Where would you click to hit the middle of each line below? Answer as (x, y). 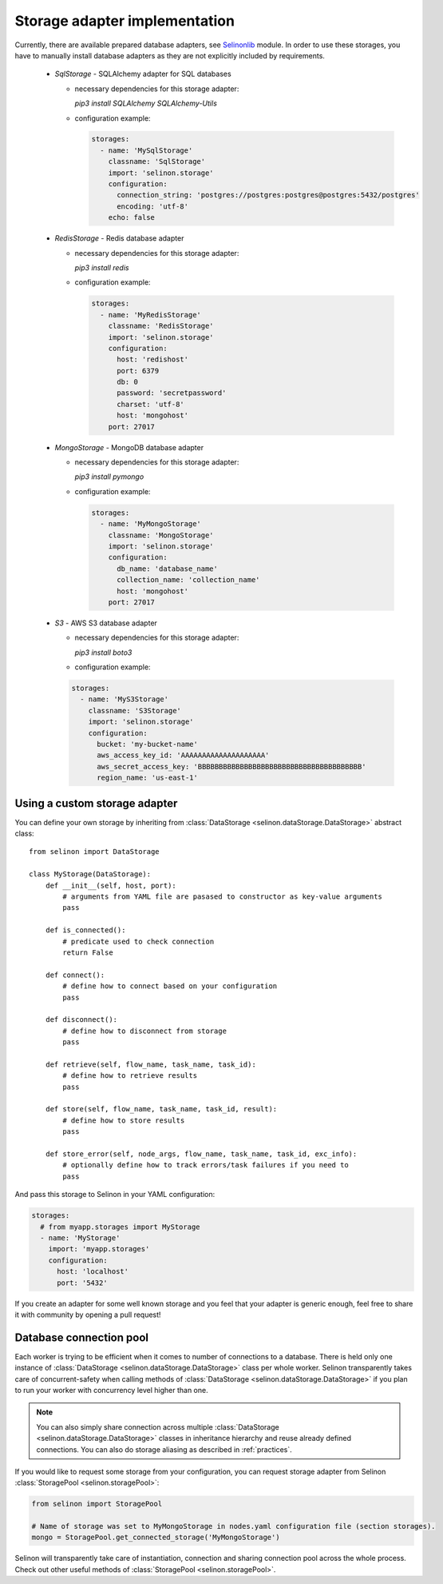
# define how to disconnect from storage (145, 1031)
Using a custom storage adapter (96, 803)
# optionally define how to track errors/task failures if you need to (206, 1165)
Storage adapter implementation (125, 21)
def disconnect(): (81, 1020)
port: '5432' (82, 1283)
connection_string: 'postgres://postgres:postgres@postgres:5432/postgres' (269, 195)
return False (88, 952)
